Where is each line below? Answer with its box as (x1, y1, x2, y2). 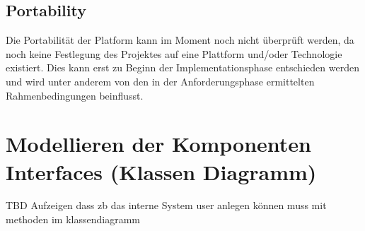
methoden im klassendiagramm (6, 212, 140, 227)
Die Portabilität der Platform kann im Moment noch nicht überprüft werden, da (6, 32, 354, 47)
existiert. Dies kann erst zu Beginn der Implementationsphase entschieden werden (6, 60, 359, 75)
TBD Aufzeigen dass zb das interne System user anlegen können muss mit (6, 198, 327, 213)
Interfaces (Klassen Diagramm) (6, 157, 317, 186)
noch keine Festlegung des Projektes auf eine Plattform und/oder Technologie (6, 46, 342, 61)
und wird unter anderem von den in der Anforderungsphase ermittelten (6, 73, 315, 88)
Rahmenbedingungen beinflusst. (6, 88, 144, 102)
